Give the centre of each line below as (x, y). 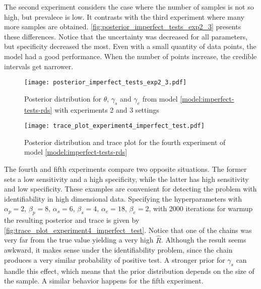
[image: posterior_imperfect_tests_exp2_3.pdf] (106, 83)
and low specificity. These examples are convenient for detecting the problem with (130, 189)
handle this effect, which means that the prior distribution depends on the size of (129, 271)
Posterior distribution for (63, 98)
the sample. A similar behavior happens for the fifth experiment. (104, 281)
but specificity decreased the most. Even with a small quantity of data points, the (130, 46)
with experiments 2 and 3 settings (107, 109)
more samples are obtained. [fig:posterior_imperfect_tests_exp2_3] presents (123, 27)
